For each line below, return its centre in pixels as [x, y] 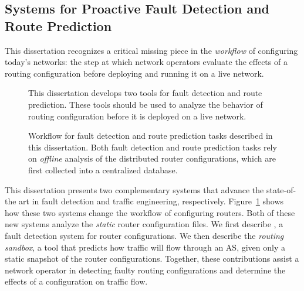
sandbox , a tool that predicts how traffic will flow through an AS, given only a [145, 247]
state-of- [281, 189]
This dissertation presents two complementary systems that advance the [134, 189]
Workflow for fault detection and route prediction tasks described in [151, 136]
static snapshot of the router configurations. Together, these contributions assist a [152, 259]
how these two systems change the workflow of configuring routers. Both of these [150, 212]
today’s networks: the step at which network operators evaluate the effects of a [146, 62]
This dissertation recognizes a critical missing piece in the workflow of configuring [151, 50]
